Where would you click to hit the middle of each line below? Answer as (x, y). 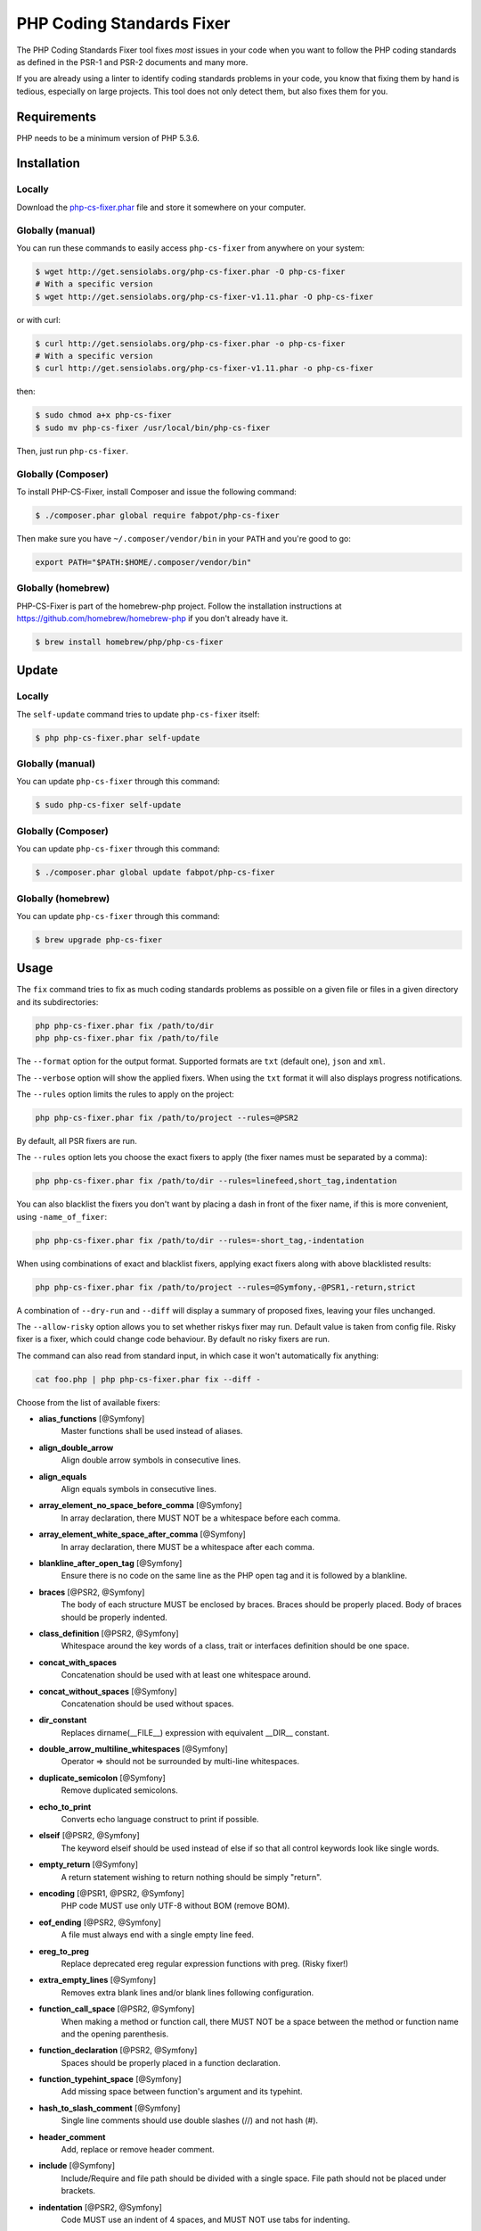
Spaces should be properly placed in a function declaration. (171, 2062)
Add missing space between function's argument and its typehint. (182, 2092)
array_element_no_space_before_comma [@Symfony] (140, 1505)
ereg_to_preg (64, 1951)
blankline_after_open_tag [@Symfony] (110, 1563)
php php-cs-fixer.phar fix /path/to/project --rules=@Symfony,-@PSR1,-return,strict (225, 1287)
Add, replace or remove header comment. (138, 2150)
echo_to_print (65, 1806)
